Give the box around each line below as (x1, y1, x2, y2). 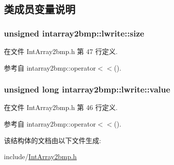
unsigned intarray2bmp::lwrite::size (4, 27, 144, 39)
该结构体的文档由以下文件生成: (4, 135, 101, 145)
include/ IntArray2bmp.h (4, 151, 77, 162)
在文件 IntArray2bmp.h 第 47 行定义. (4, 46, 118, 56)
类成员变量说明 (4, 1, 75, 17)
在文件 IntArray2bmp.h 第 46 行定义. (4, 102, 118, 112)
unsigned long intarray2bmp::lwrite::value (4, 83, 171, 95)
